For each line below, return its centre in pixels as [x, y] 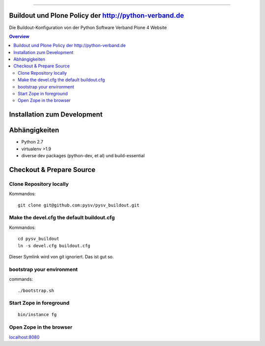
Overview [19, 36]
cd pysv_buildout [39, 239]
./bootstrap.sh [36, 290]
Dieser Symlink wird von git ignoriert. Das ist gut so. [61, 257]
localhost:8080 [24, 337]
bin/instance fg [37, 315]
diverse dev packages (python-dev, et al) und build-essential [83, 156]
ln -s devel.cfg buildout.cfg [54, 245]
